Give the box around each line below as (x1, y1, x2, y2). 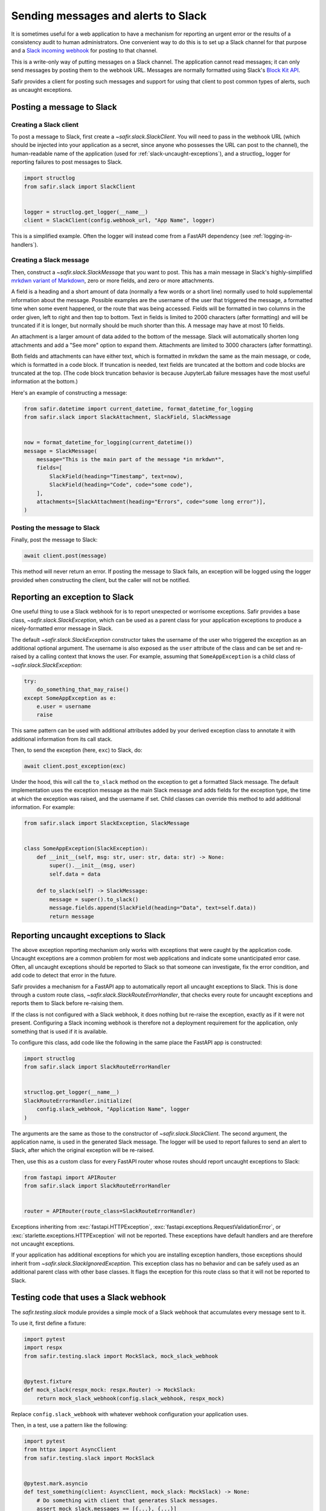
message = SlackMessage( (24, 447, 98, 455)
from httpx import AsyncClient (24, 1446, 117, 1453)
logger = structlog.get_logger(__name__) (24, 209, 149, 215)
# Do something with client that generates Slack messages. (36, 1496, 219, 1504)
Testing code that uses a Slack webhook (11, 1292, 166, 1302)
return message (49, 913, 95, 920)
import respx (24, 1344, 63, 1351)
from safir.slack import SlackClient (24, 183, 136, 190)
